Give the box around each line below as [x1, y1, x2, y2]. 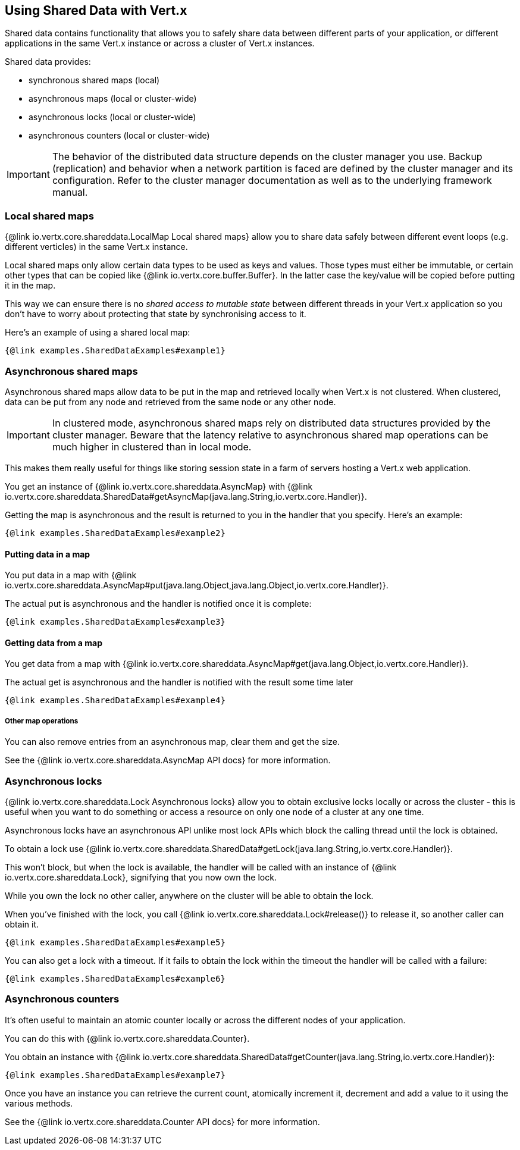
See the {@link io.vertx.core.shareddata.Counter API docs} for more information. [5, 1116, 320, 1127]
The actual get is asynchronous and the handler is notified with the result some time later [5, 677, 353, 688]
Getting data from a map [5, 637, 102, 648]
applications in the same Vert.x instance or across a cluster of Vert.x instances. [5, 38, 315, 49]
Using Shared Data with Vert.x [5, 3, 187, 18]
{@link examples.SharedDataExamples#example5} [5, 937, 225, 947]
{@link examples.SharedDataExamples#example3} [5, 617, 225, 627]
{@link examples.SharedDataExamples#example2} [5, 528, 225, 538]
